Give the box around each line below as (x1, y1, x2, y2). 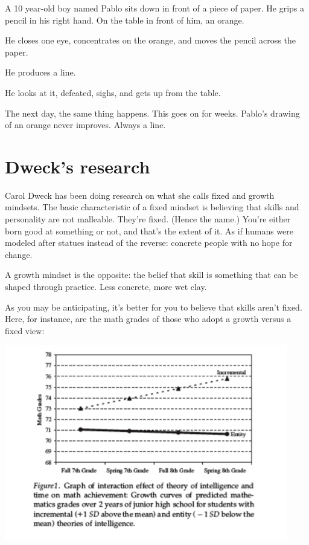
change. (5, 248, 33, 260)
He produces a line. (5, 66, 76, 79)
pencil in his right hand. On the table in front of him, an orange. (5, 13, 244, 26)
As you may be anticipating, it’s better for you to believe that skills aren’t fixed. (5, 300, 302, 313)
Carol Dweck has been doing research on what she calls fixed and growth (5, 189, 275, 201)
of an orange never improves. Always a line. (5, 118, 166, 131)
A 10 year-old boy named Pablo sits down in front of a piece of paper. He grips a (5, 2, 305, 14)
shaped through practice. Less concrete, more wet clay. (5, 280, 207, 293)
